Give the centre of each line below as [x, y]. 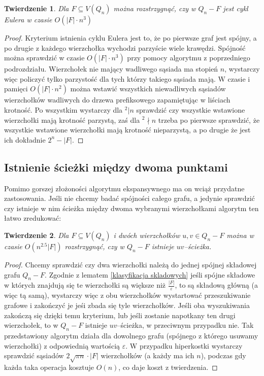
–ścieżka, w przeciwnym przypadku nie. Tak [185, 325]
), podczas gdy [223, 355]
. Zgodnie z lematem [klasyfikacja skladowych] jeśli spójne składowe [150, 274]
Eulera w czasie [28, 19]
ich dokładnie [25, 139]
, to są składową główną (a [216, 285]
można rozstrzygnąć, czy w [155, 8]
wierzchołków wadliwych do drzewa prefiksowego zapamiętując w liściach [117, 100]
